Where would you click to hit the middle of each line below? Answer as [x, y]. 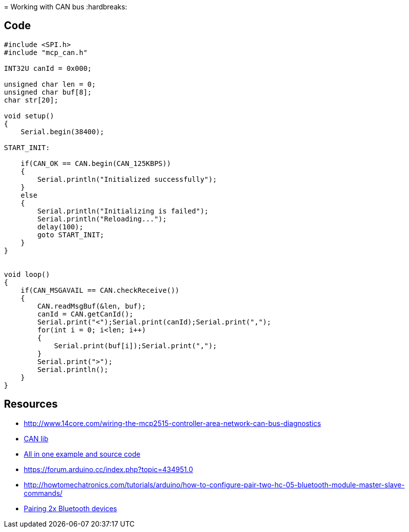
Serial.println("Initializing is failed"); [123, 211]
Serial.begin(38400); [62, 132]
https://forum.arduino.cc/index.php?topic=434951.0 [108, 469]
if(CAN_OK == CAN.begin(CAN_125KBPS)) [96, 163]
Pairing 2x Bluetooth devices [71, 508]
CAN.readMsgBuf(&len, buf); [92, 306]
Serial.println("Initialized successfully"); [127, 179]
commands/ [43, 493]
